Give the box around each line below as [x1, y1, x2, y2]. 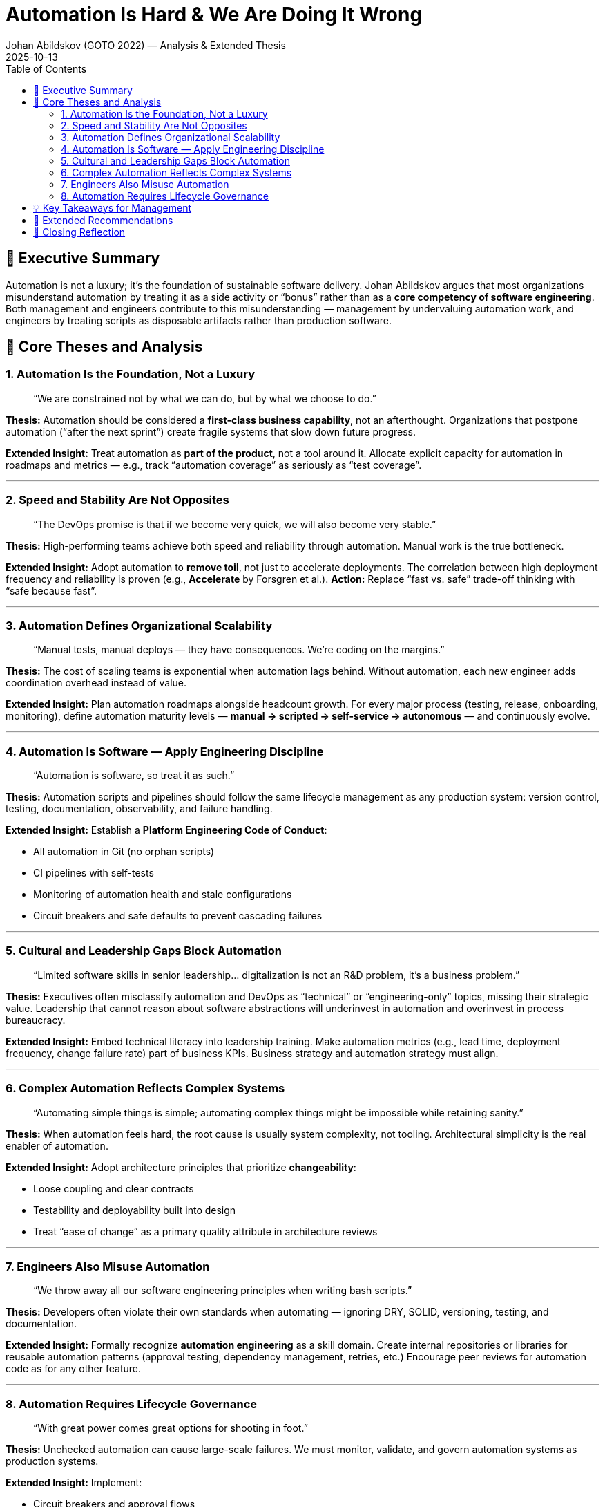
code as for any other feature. [6, 1363, 142, 1375]
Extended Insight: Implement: [6, 1477, 142, 1489]
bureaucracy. [6, 1013, 66, 1026]
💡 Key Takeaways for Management [33, 201, 192, 214]
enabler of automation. [6, 1139, 108, 1152]
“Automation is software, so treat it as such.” [33, 769, 235, 782]
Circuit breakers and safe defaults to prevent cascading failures [33, 910, 323, 922]
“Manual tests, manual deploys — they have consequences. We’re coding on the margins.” [33, 644, 445, 656]
